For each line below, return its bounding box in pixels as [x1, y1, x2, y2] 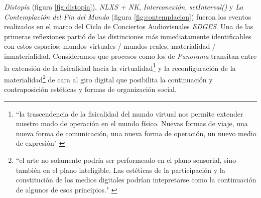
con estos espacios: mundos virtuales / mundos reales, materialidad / [4, 41, 216, 51]
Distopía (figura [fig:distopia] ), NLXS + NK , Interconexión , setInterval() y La [4, 2, 243, 12]
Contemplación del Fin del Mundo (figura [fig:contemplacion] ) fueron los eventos [4, 11, 251, 22]
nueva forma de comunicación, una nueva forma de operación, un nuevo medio [16, 128, 256, 138]
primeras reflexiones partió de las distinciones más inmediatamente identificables [4, 31, 251, 41]
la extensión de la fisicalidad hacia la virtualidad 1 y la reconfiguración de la [4, 61, 236, 73]
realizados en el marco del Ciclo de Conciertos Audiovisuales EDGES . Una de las [4, 21, 253, 32]
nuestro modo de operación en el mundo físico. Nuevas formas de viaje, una [16, 118, 248, 129]
